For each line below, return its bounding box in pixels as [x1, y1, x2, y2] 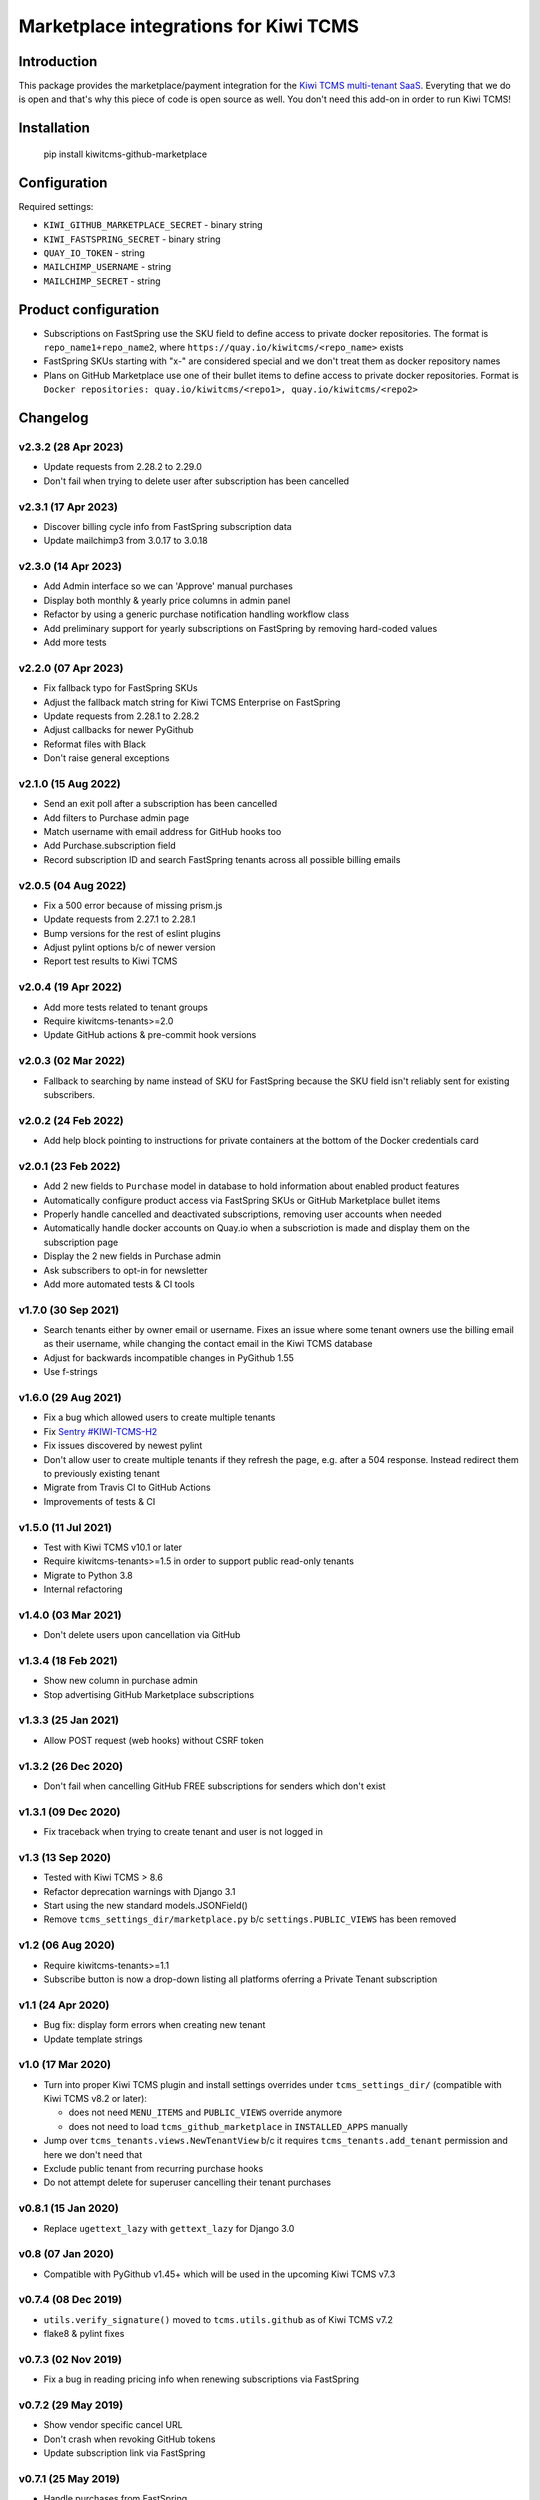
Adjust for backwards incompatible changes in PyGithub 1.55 [43, 1351, 295, 1364]
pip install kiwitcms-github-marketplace [43, 148, 208, 160]
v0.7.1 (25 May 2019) [18, 2472, 120, 2486]
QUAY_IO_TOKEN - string [43, 246, 145, 259]
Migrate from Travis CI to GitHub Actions [43, 1481, 211, 1494]
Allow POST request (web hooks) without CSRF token [43, 1734, 264, 1746]
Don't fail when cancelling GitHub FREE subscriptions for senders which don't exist [43, 1780, 386, 1792]
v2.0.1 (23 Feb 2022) [18, 1159, 121, 1173]
